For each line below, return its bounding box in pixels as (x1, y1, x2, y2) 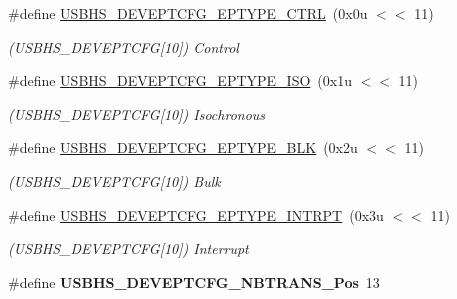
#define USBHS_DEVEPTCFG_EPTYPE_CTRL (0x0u (8, 3, 368, 23)
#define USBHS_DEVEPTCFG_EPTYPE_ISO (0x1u (8, 70, 352, 91)
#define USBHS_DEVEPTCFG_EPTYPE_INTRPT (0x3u (8, 204, 384, 225)
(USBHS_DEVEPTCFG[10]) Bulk (8, 170, 221, 191)
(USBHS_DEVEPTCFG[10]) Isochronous (8, 103, 266, 124)
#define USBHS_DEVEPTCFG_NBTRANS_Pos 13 (8, 271, 380, 292)
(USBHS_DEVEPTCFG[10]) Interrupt (8, 238, 249, 259)
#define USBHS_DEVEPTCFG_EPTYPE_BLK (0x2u (8, 137, 358, 158)
